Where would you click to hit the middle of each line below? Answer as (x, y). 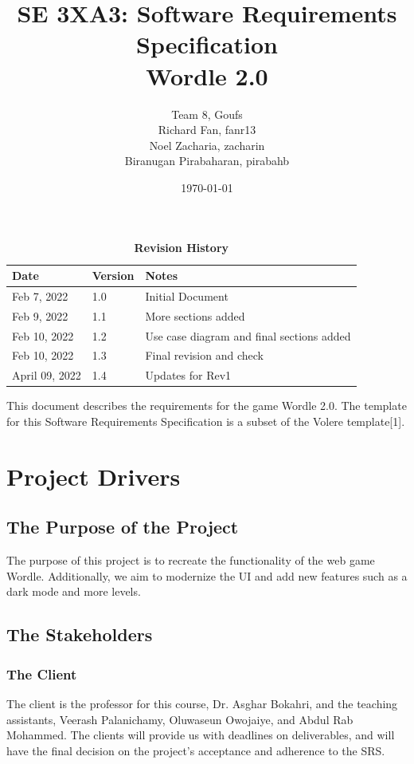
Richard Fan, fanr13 (207, 130)
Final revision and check (204, 355)
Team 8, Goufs (207, 114)
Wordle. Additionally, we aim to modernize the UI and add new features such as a (207, 575)
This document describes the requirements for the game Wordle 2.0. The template (207, 406)
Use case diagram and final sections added (248, 335)
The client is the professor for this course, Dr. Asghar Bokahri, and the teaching (202, 703)
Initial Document (187, 295)
